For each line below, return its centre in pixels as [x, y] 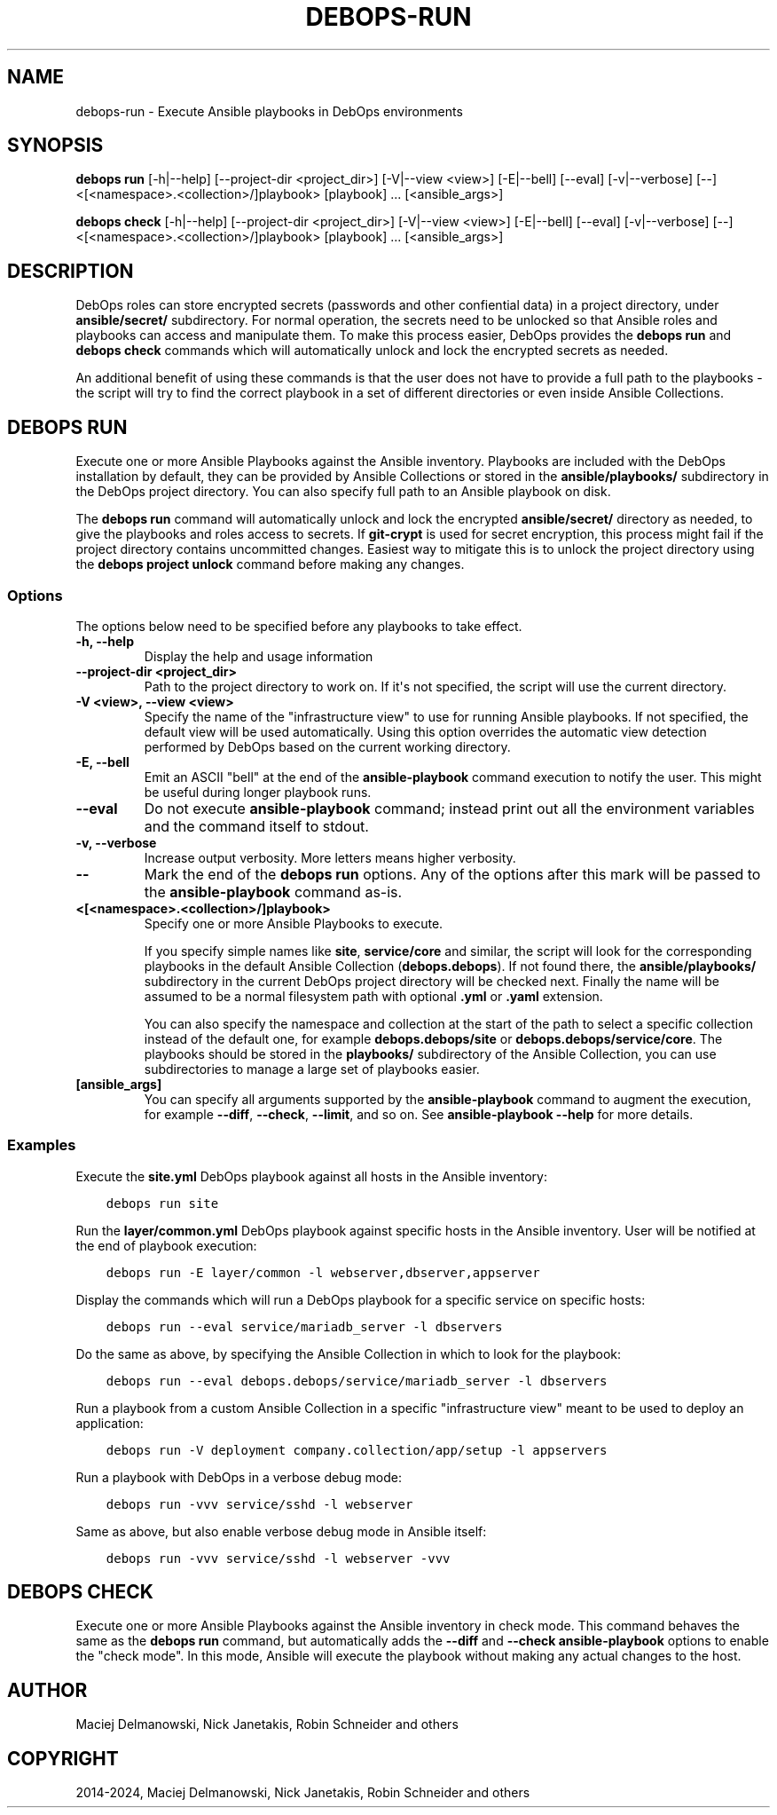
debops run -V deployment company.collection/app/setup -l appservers [357, 1450]
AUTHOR [47, 1690]
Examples [42, 1145]
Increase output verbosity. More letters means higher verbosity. [330, 857]
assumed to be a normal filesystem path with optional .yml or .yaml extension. [373, 996]
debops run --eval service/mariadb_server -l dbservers [304, 1326]
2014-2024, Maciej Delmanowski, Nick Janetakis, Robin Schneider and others [303, 1793]
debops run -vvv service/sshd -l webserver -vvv [278, 1558]
